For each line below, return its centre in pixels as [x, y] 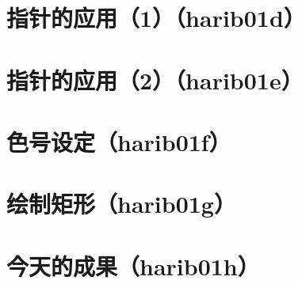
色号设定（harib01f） [119, 141]
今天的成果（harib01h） [133, 265]
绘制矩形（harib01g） [121, 204]
